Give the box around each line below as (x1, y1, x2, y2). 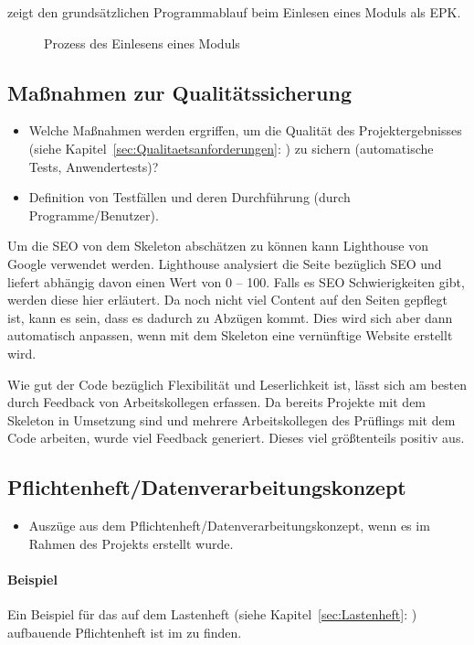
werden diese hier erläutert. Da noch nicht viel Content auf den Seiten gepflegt (7, 290, 448, 309)
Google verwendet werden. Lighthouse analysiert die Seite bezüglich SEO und (7, 253, 442, 273)
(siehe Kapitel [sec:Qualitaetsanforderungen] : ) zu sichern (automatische (28, 138, 434, 157)
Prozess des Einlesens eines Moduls (44, 33, 240, 52)
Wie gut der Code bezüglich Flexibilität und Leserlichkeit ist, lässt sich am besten (7, 374, 467, 393)
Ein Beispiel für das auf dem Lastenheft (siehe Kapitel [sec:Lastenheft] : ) (7, 605, 417, 624)
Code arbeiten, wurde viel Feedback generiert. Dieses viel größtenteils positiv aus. (7, 428, 465, 447)
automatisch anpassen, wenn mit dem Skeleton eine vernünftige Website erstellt (7, 326, 453, 345)
